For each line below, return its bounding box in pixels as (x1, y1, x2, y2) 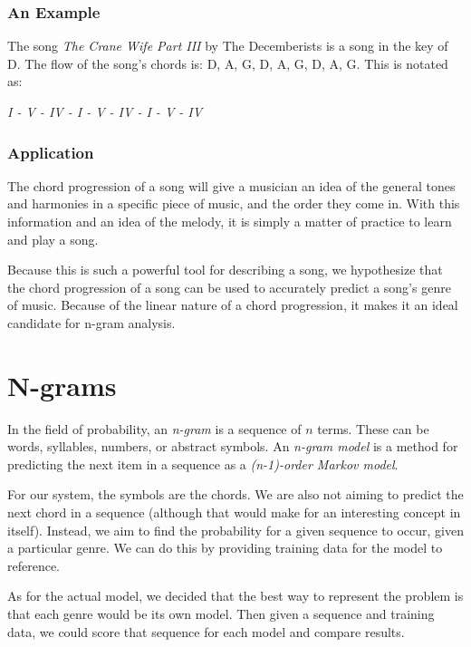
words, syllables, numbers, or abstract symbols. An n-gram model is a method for (7, 437, 458, 456)
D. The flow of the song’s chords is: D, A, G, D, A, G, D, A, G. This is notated (7, 53, 448, 72)
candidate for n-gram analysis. (7, 313, 176, 332)
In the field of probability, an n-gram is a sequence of (7, 419, 302, 438)
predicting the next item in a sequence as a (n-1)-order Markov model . (7, 454, 399, 473)
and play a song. (7, 229, 99, 248)
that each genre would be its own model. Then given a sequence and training (7, 604, 435, 623)
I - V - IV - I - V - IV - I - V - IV (7, 102, 203, 121)
